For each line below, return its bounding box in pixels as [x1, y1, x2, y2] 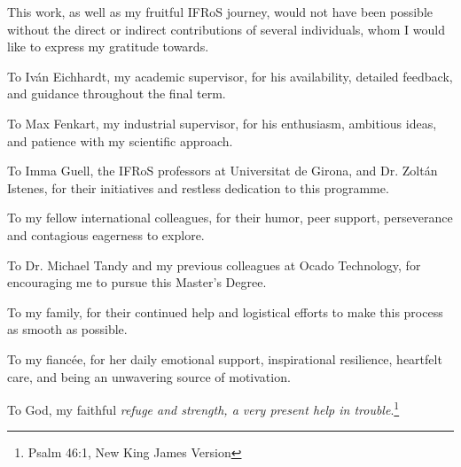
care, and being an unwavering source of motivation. [7, 367, 291, 385]
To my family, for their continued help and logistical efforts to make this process [7, 302, 443, 321]
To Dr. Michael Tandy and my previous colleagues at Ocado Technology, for [7, 255, 421, 274]
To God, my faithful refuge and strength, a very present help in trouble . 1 [7, 398, 400, 418]
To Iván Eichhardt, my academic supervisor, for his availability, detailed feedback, [7, 66, 453, 85]
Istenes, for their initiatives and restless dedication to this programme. [7, 178, 389, 197]
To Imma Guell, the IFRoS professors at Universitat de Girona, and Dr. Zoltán [7, 161, 438, 180]
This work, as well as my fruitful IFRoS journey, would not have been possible [7, 3, 434, 20]
